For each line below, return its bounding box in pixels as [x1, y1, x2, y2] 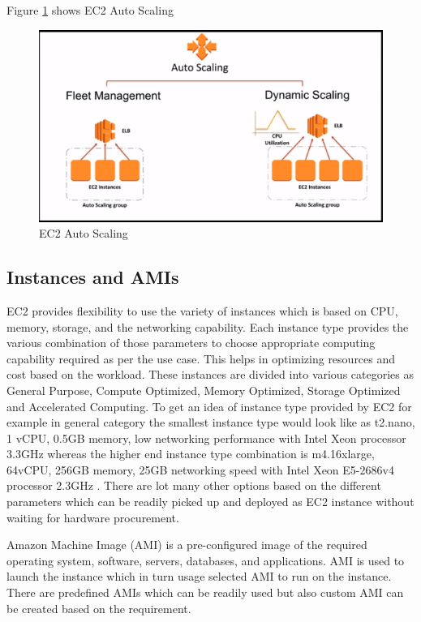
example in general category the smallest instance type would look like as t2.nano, [6, 414, 415, 431]
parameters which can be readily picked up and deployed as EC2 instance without [6, 493, 415, 510]
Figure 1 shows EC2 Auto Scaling [6, 2, 174, 18]
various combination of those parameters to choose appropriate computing [6, 334, 376, 351]
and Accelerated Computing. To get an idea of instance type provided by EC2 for [6, 397, 412, 414]
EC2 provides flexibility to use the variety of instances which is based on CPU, [6, 302, 398, 319]
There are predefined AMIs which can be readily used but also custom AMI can [6, 584, 404, 601]
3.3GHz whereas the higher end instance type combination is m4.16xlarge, [6, 445, 375, 462]
